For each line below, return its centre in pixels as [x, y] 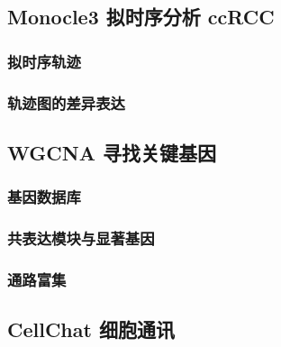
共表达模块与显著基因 [81, 238]
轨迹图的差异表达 [66, 102]
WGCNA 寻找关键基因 [112, 152]
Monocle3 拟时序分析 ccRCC [141, 17]
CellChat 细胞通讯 [91, 329]
